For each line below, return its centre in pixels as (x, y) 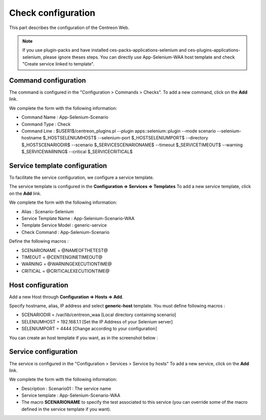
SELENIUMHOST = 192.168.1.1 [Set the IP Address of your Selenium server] (97, 322)
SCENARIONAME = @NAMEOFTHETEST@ (65, 250)
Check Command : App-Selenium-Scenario (66, 232)
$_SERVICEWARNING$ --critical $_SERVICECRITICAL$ (77, 152)
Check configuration (52, 13)
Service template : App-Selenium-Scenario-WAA (71, 395)
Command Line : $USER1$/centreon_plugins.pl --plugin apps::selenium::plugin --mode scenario (119, 131)
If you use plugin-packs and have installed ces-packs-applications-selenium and (104, 50)
